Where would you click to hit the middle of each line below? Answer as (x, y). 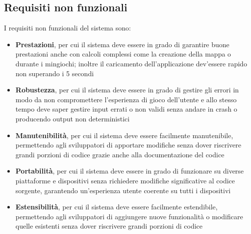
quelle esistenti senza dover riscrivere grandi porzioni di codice (109, 226)
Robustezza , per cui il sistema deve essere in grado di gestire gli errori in (127, 90)
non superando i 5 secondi (55, 73)
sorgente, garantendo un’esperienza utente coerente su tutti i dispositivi (123, 190)
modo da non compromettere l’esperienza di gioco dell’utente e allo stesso (126, 99)
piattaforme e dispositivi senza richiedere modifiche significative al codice (125, 180)
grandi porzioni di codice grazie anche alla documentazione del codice (120, 154)
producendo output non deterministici (73, 118)
